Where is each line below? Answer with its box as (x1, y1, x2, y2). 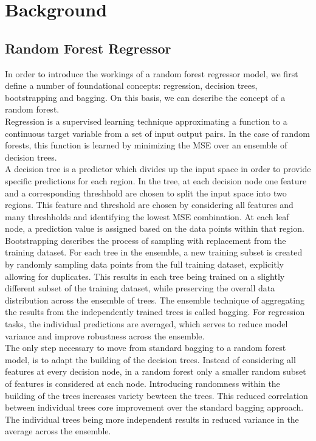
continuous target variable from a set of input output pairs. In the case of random (5, 127, 310, 139)
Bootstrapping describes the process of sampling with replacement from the (5, 234, 286, 246)
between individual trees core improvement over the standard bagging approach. (5, 401, 304, 414)
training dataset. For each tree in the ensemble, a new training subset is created (5, 246, 303, 259)
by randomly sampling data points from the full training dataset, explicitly (5, 258, 284, 271)
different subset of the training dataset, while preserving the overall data (5, 282, 275, 294)
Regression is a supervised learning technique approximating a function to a (5, 114, 287, 127)
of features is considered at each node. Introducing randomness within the (5, 377, 280, 390)
